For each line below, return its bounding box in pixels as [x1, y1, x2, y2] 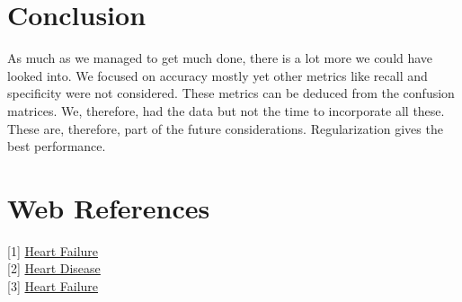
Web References [7, 189, 210, 226]
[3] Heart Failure [7, 277, 99, 295]
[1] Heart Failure [7, 241, 99, 260]
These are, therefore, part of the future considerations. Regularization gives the [7, 119, 443, 138]
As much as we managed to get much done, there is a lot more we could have [7, 49, 433, 67]
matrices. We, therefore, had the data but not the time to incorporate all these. [7, 101, 445, 120]
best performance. [7, 137, 106, 155]
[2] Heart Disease [7, 259, 101, 278]
